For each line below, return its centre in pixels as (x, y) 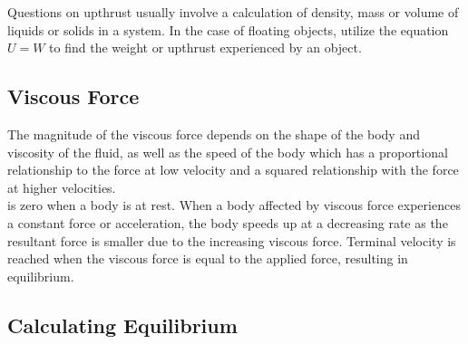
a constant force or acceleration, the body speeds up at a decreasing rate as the (228, 222)
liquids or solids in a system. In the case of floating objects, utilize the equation (228, 29)
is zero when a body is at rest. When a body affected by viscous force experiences (234, 205)
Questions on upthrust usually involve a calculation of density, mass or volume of (233, 12)
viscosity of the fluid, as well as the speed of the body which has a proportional (228, 152)
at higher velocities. (62, 187)
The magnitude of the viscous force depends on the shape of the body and (214, 134)
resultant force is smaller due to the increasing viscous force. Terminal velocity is (232, 240)
